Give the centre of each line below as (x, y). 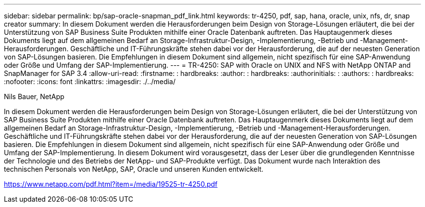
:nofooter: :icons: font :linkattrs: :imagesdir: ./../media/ (90, 81)
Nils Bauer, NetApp (34, 96)
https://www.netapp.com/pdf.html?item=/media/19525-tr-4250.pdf (111, 184)
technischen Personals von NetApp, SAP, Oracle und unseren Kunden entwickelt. (134, 169)
